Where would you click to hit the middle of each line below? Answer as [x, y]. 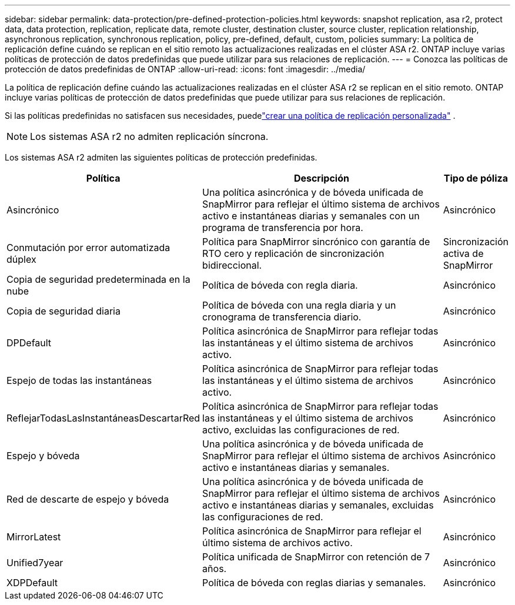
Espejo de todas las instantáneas [79, 380]
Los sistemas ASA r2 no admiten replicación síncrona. [149, 136]
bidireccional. [232, 265]
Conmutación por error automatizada [88, 248]
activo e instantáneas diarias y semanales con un [311, 216]
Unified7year [35, 563]
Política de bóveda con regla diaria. [280, 285]
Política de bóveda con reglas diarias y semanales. [314, 583]
